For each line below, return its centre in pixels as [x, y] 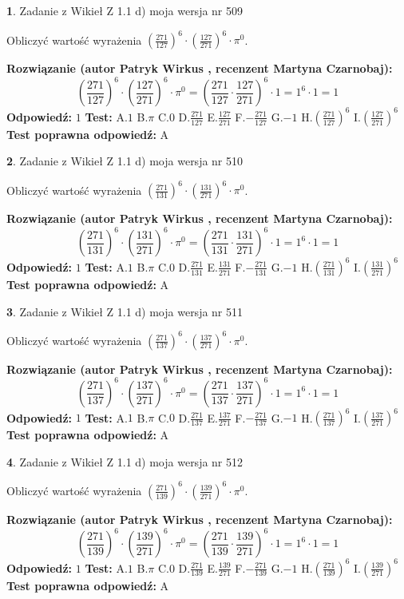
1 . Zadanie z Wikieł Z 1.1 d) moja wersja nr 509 [125, 10]
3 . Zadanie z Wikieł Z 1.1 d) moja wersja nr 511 [125, 311]
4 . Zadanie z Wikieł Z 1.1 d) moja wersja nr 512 [125, 461]
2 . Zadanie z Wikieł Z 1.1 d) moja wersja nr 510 [125, 161]
